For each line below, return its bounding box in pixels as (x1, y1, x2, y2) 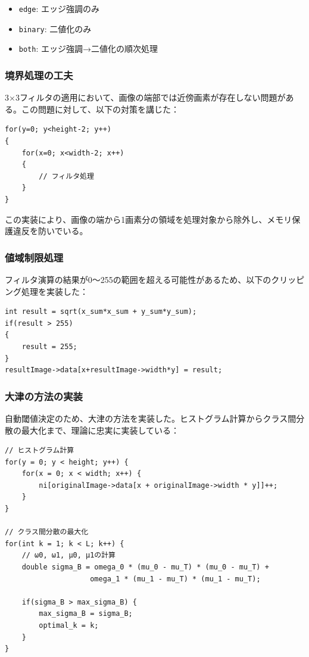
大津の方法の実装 (5, 388, 83, 403)
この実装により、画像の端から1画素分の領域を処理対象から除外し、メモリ (5, 213, 292, 225)
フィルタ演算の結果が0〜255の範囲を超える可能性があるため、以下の (5, 273, 271, 285)
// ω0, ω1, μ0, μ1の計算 (21, 551, 116, 560)
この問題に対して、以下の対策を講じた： (21, 102, 179, 115)
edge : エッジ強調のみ (18, 2, 99, 14)
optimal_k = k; (39, 621, 99, 630)
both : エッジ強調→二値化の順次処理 (18, 42, 158, 55)
